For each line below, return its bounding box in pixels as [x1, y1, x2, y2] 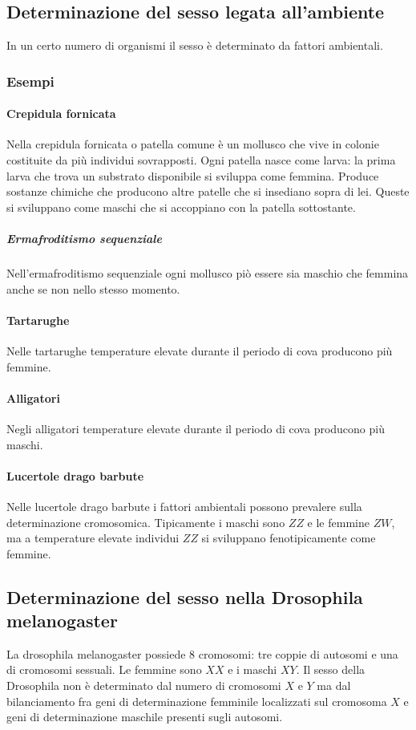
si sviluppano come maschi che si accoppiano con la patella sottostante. [6, 198, 356, 215]
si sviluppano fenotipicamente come [201, 529, 376, 546]
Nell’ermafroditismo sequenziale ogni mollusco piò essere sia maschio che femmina [6, 264, 409, 281]
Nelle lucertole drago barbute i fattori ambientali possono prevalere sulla [6, 497, 362, 514]
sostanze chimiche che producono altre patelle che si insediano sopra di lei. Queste [6, 183, 410, 200]
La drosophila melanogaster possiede [6, 645, 186, 662]
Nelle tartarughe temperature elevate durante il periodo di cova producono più [6, 342, 393, 359]
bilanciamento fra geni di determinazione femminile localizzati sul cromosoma [6, 692, 387, 709]
